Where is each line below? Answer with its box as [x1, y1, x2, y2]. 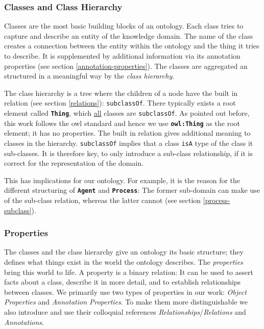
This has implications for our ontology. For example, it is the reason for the [4, 174, 241, 185]
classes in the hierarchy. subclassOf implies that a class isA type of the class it [4, 137, 253, 148]
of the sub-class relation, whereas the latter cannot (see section [4, 195, 201, 206]
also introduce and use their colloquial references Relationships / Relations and [4, 307, 246, 317]
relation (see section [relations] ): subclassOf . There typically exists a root [4, 97, 236, 108]
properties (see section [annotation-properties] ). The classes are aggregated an [4, 60, 248, 71]
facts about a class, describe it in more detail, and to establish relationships [4, 276, 241, 287]
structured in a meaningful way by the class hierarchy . [4, 70, 175, 81]
